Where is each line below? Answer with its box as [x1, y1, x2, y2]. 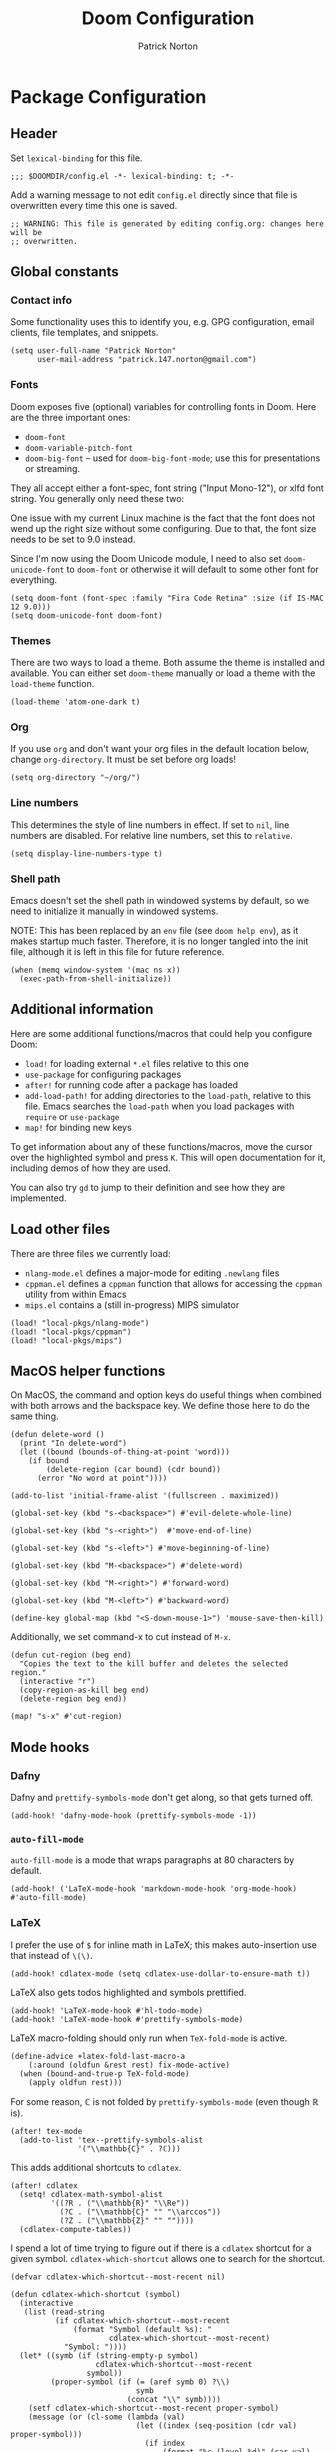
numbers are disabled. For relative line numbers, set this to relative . [10, 829, 293, 841]
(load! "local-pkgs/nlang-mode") [10, 1318, 150, 1328]
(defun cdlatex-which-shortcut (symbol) [10, 2289, 182, 2299]
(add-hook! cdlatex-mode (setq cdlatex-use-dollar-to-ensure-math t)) [10, 1968, 311, 1979]
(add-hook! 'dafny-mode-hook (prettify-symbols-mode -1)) [10, 1811, 257, 1821]
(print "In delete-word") [19, 1438, 128, 1449]
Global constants [10, 263, 120, 281]
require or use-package [24, 1110, 120, 1122]
